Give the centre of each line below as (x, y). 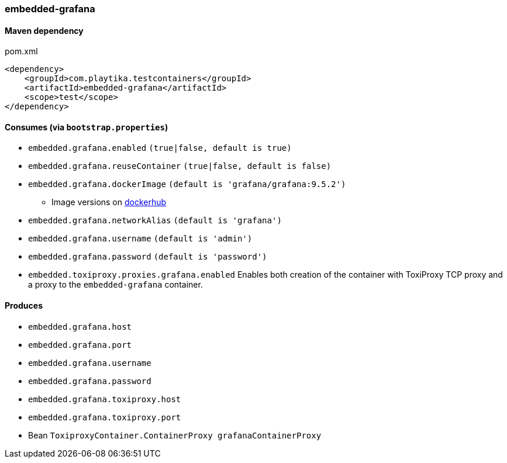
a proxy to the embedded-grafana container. (115, 285)
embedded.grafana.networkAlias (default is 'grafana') (155, 221)
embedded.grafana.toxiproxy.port (105, 417)
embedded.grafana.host (80, 326)
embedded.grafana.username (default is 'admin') (140, 239)
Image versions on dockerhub (109, 202)
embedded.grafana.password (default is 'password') (148, 257)
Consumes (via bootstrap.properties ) (87, 127)
